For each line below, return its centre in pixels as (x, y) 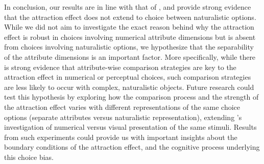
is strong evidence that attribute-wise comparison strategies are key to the (120, 67)
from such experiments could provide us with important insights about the (121, 137)
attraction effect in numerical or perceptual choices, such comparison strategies (128, 77)
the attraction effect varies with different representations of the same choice (122, 107)
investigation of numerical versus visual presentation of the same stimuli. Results (130, 127)
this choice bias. (29, 157)
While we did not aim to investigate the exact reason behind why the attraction (129, 27)
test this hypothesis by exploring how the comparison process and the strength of (131, 97)
